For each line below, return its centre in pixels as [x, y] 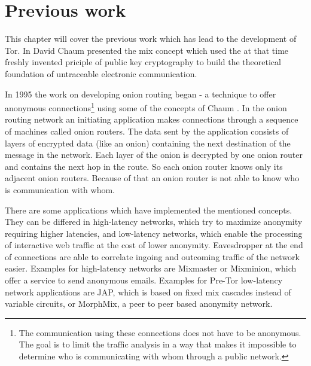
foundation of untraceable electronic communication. [101, 73]
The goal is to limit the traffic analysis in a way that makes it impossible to [158, 344]
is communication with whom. [60, 189]
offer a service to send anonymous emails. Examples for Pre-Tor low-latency [144, 280]
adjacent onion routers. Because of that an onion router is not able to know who [152, 178]
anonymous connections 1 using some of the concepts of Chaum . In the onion [146, 107]
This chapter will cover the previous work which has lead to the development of [151, 39]
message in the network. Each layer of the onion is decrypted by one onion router [154, 155]
